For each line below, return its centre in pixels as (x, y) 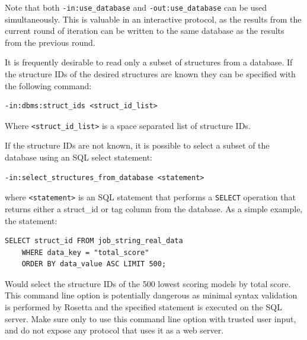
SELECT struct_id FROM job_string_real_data (94, 241)
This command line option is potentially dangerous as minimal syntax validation (151, 295)
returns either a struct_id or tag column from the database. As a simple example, (154, 208)
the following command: (48, 85)
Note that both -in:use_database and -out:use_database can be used (136, 7)
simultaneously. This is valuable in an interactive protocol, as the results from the (153, 19)
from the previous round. (50, 42)
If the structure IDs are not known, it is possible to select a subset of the (137, 145)
